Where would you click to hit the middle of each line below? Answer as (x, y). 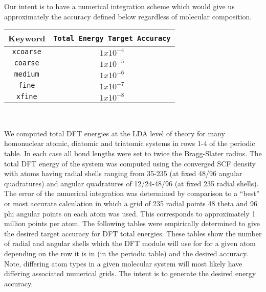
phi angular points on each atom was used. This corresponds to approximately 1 (130, 213)
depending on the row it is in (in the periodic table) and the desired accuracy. (126, 253)
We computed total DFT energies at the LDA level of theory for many (115, 133)
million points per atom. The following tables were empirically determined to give (132, 223)
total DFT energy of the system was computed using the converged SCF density (130, 163)
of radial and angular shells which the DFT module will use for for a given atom (130, 243)
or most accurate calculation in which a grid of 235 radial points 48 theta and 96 (131, 203)
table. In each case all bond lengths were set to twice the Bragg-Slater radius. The (133, 153)
